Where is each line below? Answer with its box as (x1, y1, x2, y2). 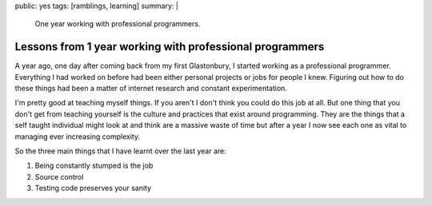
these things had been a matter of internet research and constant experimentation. (14, 84, 288, 93)
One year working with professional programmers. (34, 19, 201, 29)
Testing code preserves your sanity (34, 184, 152, 193)
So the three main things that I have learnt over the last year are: (14, 146, 227, 156)
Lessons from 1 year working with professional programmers (14, 40, 325, 53)
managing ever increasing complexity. (14, 132, 140, 141)
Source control (34, 172, 84, 181)
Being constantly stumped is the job (34, 160, 154, 171)
